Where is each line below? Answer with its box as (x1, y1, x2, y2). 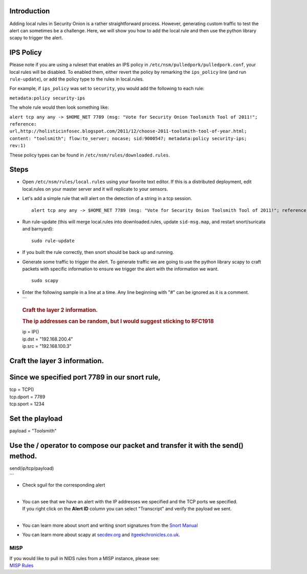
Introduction (9, 7, 50, 15)
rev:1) (9, 143, 26, 149)
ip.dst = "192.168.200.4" (22, 336, 74, 342)
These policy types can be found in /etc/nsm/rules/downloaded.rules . (9, 152, 170, 158)
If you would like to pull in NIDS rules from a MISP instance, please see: (9, 555, 160, 561)
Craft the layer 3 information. (9, 357, 104, 365)
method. (9, 452, 37, 461)
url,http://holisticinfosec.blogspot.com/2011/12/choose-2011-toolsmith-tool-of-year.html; (9, 128, 247, 134)
